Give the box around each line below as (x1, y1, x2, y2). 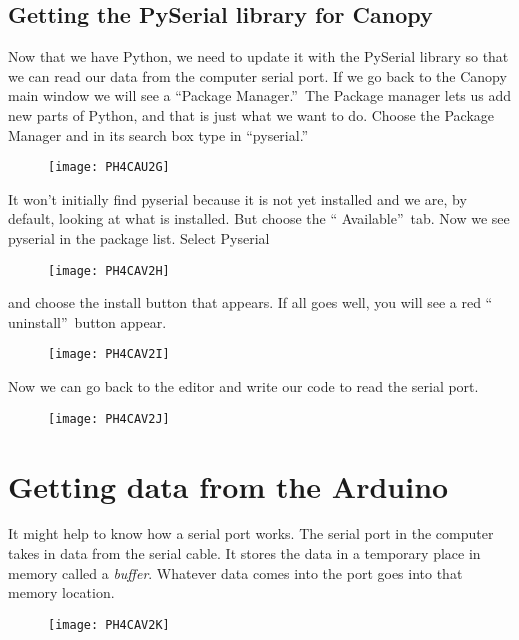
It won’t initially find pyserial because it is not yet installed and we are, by (8, 188, 467, 209)
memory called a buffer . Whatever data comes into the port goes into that (8, 562, 463, 583)
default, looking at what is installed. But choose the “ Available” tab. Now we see (8, 208, 510, 229)
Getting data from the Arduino (8, 465, 449, 506)
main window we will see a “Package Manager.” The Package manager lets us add (8, 85, 512, 106)
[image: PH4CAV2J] (48, 411, 170, 426)
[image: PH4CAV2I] (48, 347, 170, 362)
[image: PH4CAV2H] (48, 263, 170, 278)
